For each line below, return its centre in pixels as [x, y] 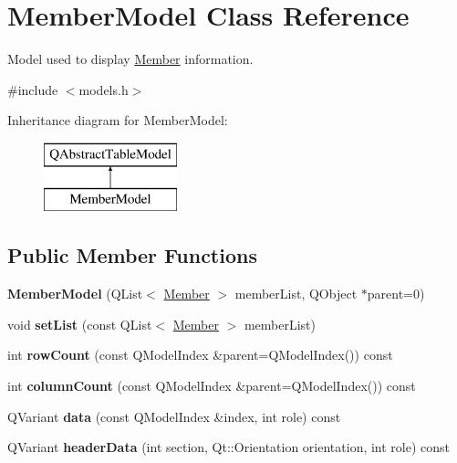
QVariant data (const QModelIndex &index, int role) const [174, 416]
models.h [104, 89]
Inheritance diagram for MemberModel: [118, 120]
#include [33, 89]
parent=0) [396, 294]
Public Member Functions [132, 255]
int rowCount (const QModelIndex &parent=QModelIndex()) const [200, 355]
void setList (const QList [80, 324]
